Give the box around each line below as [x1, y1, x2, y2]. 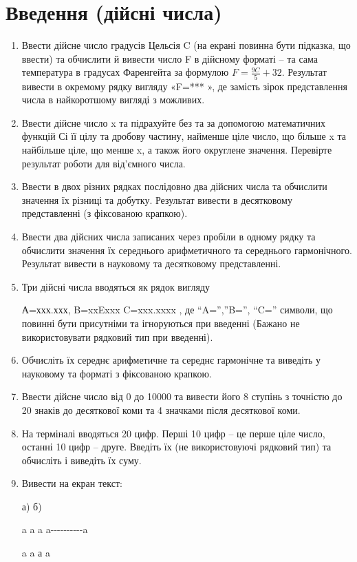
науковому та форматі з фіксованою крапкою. [21, 366, 212, 380]
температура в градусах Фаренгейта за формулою [21, 65, 229, 79]
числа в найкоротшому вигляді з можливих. [21, 92, 205, 107]
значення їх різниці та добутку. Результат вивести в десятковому [21, 192, 292, 207]
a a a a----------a [21, 522, 88, 537]
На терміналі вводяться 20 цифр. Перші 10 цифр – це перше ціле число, [21, 426, 325, 440]
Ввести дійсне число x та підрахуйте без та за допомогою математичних [21, 115, 326, 129]
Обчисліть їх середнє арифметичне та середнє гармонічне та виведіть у [21, 353, 321, 367]
